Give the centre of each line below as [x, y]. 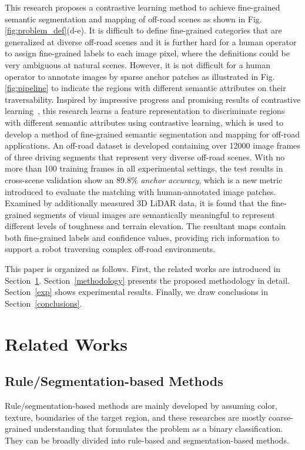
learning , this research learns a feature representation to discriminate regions [145, 111]
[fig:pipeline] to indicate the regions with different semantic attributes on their [145, 88]
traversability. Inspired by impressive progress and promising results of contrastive [153, 99]
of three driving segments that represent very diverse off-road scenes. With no [145, 157]
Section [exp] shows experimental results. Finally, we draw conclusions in [137, 292]
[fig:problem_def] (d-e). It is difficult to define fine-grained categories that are [143, 30]
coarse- [281, 417]
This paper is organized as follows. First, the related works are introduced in [143, 269]
